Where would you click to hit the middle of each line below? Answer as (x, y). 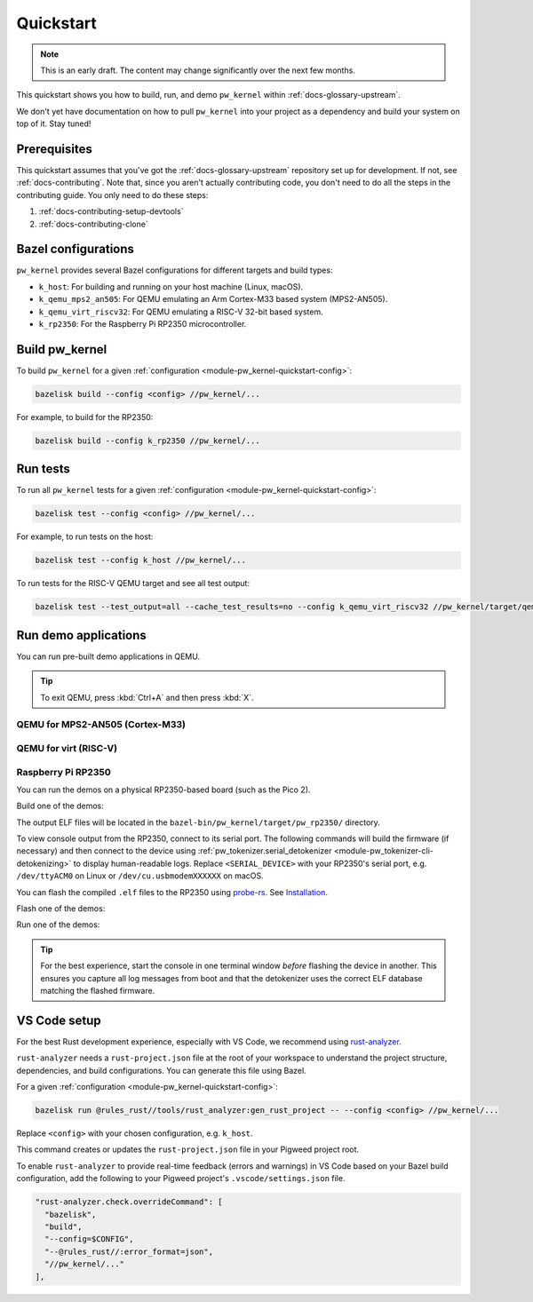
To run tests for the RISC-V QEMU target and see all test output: (133, 584)
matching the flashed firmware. (98, 990)
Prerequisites (54, 149)
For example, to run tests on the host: (85, 536)
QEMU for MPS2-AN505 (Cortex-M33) (101, 725)
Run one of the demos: (58, 925)
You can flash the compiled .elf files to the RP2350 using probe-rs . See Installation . (172, 892)
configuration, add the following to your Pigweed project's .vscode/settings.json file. (181, 1179)
